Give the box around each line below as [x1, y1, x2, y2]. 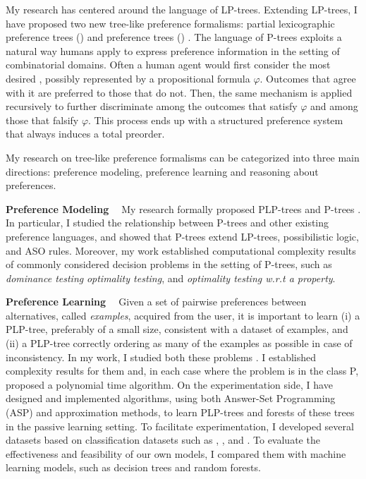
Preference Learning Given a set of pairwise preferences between [6, 294, 307, 309]
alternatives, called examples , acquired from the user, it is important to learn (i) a [6, 308, 360, 322]
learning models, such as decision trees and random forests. [6, 460, 261, 475]
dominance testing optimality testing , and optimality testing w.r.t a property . [6, 270, 336, 285]
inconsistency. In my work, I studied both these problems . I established [6, 349, 317, 364]
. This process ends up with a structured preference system [88, 112, 343, 127]
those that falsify [6, 112, 79, 127]
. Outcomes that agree [260, 71, 356, 85]
